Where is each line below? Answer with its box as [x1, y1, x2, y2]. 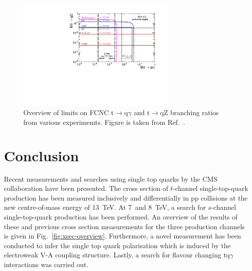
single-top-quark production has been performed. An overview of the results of [4, 212, 238, 222]
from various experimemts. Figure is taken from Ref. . [23, 117, 185, 127]
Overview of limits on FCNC [23, 107, 109, 118]
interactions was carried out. [4, 259, 89, 269]
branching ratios [170, 107, 219, 118]
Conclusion [4, 145, 79, 165]
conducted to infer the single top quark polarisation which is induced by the [4, 240, 231, 250]
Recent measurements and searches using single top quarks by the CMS [4, 173, 217, 184]
